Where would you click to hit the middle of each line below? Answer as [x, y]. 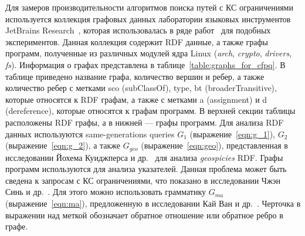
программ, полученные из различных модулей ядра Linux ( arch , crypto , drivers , [149, 53]
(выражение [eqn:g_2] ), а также [63, 145]
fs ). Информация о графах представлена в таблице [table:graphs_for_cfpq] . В [145, 64]
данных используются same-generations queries [90, 134]
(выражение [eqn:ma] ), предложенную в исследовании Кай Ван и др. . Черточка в [153, 203]
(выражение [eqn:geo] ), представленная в [214, 145]
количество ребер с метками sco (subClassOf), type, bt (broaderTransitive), [141, 88]
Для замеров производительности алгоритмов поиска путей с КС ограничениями [149, 7]
